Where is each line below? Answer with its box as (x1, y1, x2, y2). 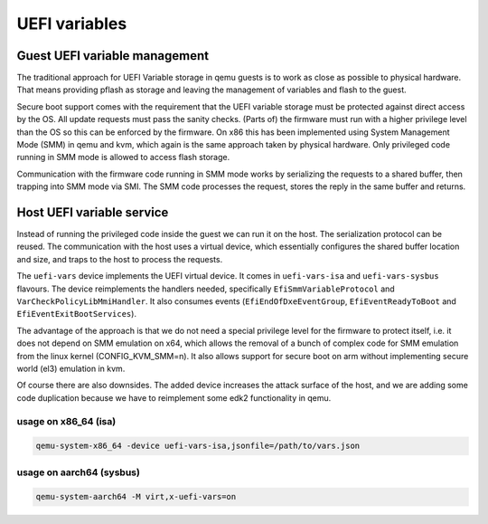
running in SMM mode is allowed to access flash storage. (16, 152, 230, 163)
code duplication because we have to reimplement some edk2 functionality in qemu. (16, 392, 332, 403)
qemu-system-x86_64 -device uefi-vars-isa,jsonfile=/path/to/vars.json (35, 441, 361, 452)
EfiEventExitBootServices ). (16, 309, 137, 319)
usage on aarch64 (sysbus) (16, 466, 140, 479)
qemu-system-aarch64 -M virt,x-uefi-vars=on (35, 491, 237, 502)
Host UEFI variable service (16, 205, 169, 220)
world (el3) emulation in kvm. (16, 363, 126, 374)
